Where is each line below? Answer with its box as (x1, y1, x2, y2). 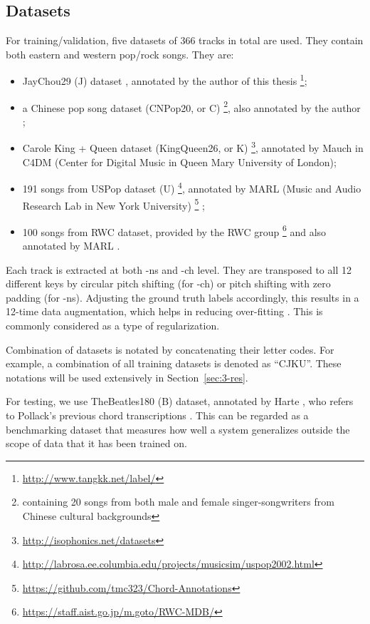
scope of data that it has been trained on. (6, 436, 187, 451)
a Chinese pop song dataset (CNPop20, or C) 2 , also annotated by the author (22, 98, 361, 115)
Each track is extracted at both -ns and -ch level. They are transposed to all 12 (6, 262, 351, 277)
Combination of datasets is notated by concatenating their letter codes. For (6, 342, 334, 357)
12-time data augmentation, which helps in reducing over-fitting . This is (6, 304, 323, 319)
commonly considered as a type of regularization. (6, 318, 220, 333)
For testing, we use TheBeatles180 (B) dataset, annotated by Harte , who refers (6, 394, 354, 409)
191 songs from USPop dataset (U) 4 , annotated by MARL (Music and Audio (22, 179, 361, 195)
